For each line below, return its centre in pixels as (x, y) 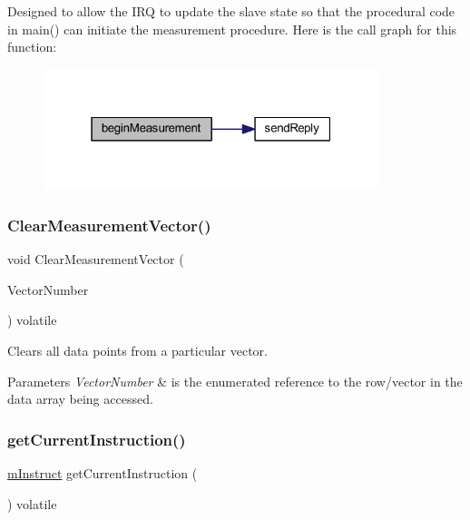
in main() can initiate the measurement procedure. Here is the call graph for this (232, 29)
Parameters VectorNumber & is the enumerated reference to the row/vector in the (235, 381)
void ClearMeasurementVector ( (96, 259)
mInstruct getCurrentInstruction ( (103, 472)
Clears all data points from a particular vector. (137, 350)
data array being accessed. (80, 399)
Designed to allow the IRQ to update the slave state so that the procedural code (231, 11)
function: (32, 47)
